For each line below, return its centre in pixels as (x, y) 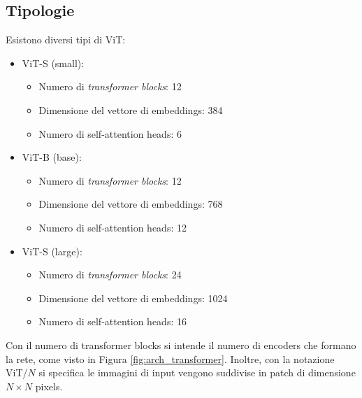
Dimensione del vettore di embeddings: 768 (131, 204)
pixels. (49, 386)
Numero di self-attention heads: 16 (113, 321)
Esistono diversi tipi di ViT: (66, 40)
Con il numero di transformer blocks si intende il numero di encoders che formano (181, 344)
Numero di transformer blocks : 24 (110, 275)
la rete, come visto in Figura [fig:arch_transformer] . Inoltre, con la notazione (170, 358)
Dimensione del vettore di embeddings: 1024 (133, 298)
